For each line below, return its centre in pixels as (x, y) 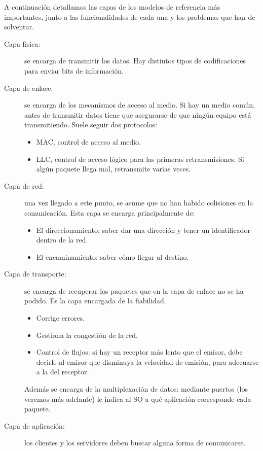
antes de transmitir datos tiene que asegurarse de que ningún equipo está (138, 114)
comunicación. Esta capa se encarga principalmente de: (110, 212)
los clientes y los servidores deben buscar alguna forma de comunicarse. (135, 443)
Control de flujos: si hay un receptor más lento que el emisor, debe (139, 352)
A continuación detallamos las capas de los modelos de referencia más (112, 7)
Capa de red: (24, 185)
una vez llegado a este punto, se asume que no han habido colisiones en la (139, 203)
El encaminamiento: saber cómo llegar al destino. (112, 256)
